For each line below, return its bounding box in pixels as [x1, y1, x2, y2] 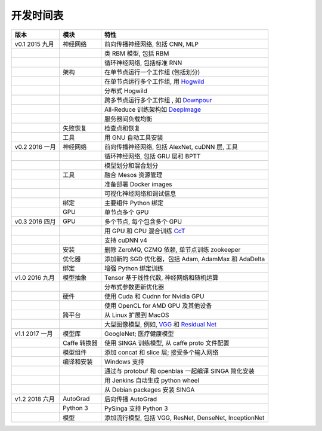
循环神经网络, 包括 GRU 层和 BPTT [104, 152, 201, 160]
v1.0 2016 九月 [14, 273, 55, 282]
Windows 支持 [104, 357, 144, 366]
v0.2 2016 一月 [14, 142, 57, 151]
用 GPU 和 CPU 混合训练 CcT [104, 227, 185, 235]
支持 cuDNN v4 [104, 236, 147, 244]
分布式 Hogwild [104, 87, 147, 95]
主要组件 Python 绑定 [104, 198, 164, 207]
